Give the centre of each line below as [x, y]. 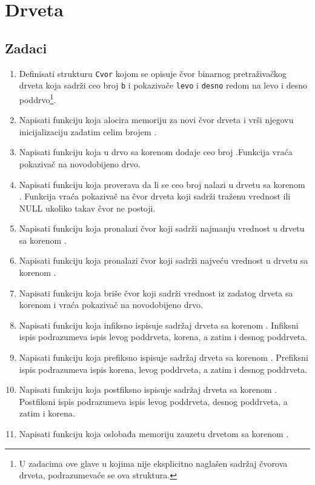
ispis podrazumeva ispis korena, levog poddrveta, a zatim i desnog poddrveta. [163, 369]
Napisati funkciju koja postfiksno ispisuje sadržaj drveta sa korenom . [148, 390]
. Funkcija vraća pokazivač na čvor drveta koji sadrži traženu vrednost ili [155, 196]
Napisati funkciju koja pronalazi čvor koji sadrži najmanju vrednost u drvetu [162, 228]
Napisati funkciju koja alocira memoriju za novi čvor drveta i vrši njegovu [156, 120]
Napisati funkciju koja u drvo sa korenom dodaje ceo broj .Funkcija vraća [156, 152]
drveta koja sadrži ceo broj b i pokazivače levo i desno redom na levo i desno [163, 85]
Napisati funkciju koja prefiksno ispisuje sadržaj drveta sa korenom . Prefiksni [164, 357]
